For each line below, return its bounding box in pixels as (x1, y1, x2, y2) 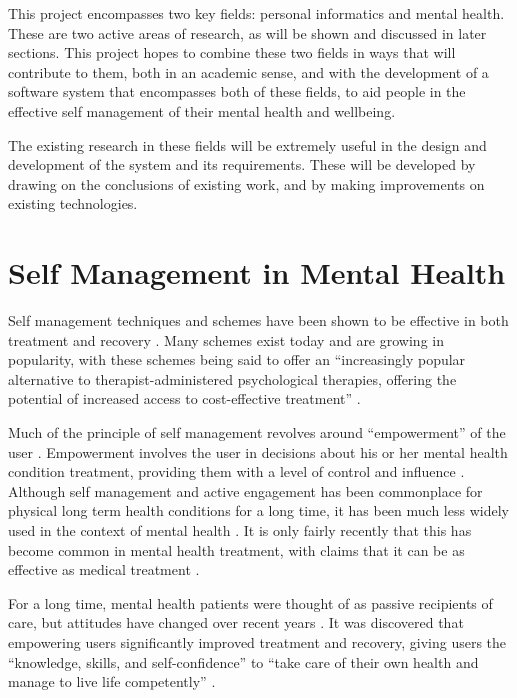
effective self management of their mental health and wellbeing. (8, 100, 396, 121)
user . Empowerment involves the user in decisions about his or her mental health (8, 441, 508, 462)
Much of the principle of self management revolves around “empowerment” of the (8, 422, 506, 443)
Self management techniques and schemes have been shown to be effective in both (8, 310, 509, 331)
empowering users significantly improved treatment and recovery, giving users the (8, 631, 507, 652)
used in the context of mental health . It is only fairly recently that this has (8, 520, 472, 540)
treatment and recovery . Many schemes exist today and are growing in (8, 329, 444, 350)
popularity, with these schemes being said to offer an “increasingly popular (8, 349, 466, 370)
